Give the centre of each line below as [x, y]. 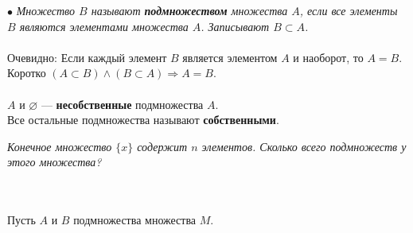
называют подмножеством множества [189, 10]
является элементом [230, 57]
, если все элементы [349, 10]
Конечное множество [60, 146]
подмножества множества [135, 220]
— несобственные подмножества [122, 104]
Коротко [27, 73]
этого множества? [55, 162]
